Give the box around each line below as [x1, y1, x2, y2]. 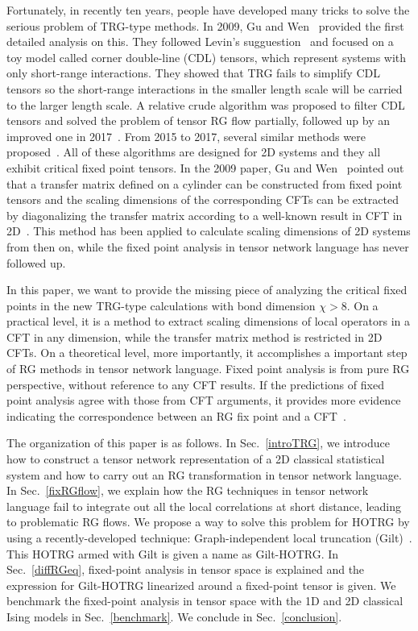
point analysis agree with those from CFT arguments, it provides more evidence [6, 392, 401, 409]
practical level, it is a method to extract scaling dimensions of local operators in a [6, 313, 411, 330]
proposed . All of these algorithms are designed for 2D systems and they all [6, 143, 381, 160]
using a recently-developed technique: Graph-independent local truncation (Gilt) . [6, 529, 412, 546]
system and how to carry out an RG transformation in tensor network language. [6, 466, 402, 483]
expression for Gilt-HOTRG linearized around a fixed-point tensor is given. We [6, 576, 396, 593]
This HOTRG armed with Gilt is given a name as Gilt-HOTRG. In [6, 545, 339, 562]
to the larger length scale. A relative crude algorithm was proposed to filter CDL [6, 96, 405, 113]
